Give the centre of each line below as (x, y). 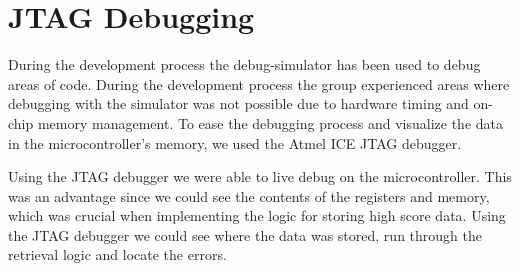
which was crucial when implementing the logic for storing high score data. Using (257, 215)
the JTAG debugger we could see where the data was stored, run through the (245, 234)
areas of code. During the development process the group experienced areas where (259, 83)
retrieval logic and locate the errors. (117, 254)
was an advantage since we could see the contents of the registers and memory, (249, 195)
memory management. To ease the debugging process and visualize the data (270, 122)
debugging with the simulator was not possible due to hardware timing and (238, 103)
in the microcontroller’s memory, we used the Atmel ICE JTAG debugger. (235, 142)
